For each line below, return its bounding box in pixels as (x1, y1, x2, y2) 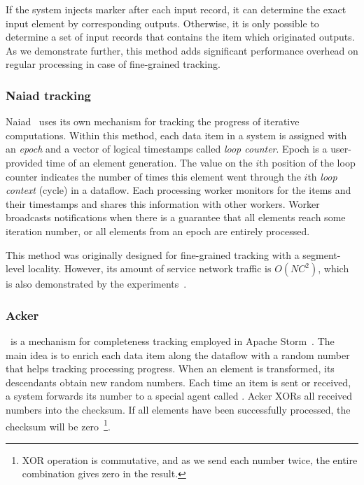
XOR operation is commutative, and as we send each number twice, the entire (22, 452, 358, 467)
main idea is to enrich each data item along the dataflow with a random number (6, 347, 350, 362)
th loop (307, 169, 337, 183)
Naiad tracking (6, 86, 92, 104)
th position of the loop (259, 155, 356, 169)
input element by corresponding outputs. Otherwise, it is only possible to (6, 15, 319, 30)
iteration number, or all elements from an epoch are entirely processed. (6, 223, 310, 238)
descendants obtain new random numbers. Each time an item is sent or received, (6, 374, 351, 389)
